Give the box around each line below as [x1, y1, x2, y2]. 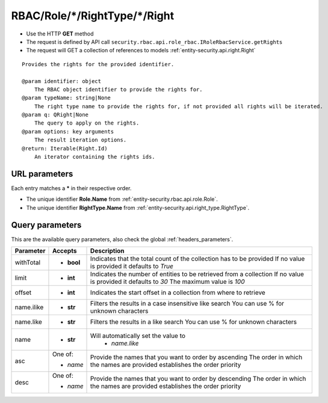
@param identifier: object [22, 78, 102, 84]
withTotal [14, 259, 41, 266]
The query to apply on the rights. [34, 120, 140, 126]
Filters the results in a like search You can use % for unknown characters [90, 318, 297, 326]
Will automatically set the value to [90, 331, 186, 340]
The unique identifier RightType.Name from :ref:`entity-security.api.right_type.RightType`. [26, 204, 250, 211]
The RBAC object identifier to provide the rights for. [34, 86, 203, 93]
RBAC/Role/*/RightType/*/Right [11, 9, 175, 22]
